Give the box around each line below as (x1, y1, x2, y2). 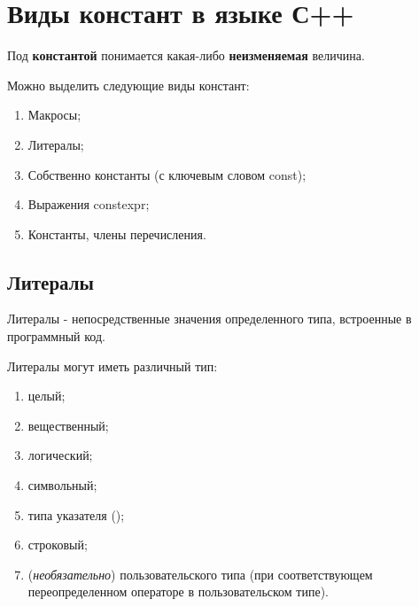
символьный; (27, 476, 97, 494)
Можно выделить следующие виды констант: (7, 75, 250, 94)
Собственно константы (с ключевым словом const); (27, 165, 306, 183)
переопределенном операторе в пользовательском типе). (27, 582, 329, 601)
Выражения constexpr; (27, 195, 150, 214)
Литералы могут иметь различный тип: (7, 356, 218, 375)
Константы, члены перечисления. (27, 224, 206, 243)
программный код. (7, 327, 105, 346)
